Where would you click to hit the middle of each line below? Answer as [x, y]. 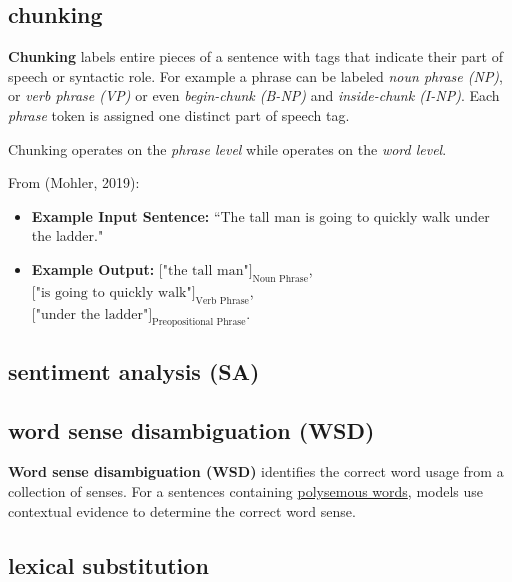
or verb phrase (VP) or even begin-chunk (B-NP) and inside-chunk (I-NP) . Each [254, 95]
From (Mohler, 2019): [74, 182]
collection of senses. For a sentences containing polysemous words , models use [246, 490]
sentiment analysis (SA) [134, 370]
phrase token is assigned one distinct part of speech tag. [179, 114]
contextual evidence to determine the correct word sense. [182, 510]
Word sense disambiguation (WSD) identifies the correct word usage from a [256, 471]
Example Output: [93, 268]
